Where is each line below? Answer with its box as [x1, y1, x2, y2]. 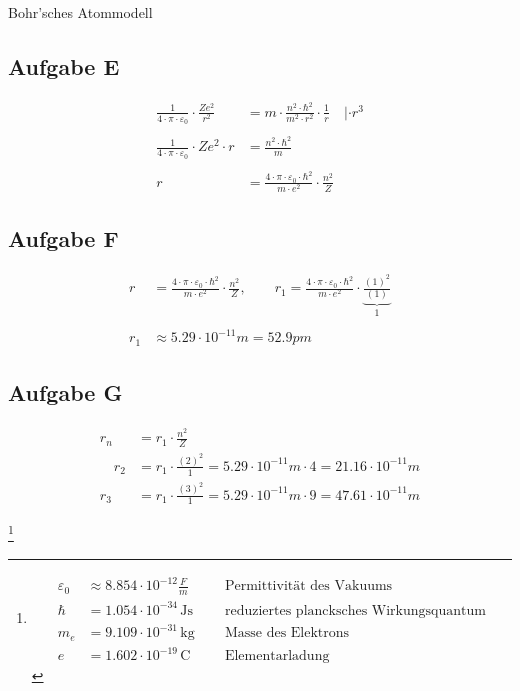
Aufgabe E [8, 50, 120, 81]
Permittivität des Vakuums [224, 579, 393, 594]
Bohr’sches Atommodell [8, 2, 153, 22]
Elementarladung [224, 649, 330, 664]
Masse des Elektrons [224, 626, 350, 641]
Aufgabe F [8, 223, 119, 254]
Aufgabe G [8, 377, 123, 408]
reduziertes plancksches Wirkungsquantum [224, 603, 486, 618]
